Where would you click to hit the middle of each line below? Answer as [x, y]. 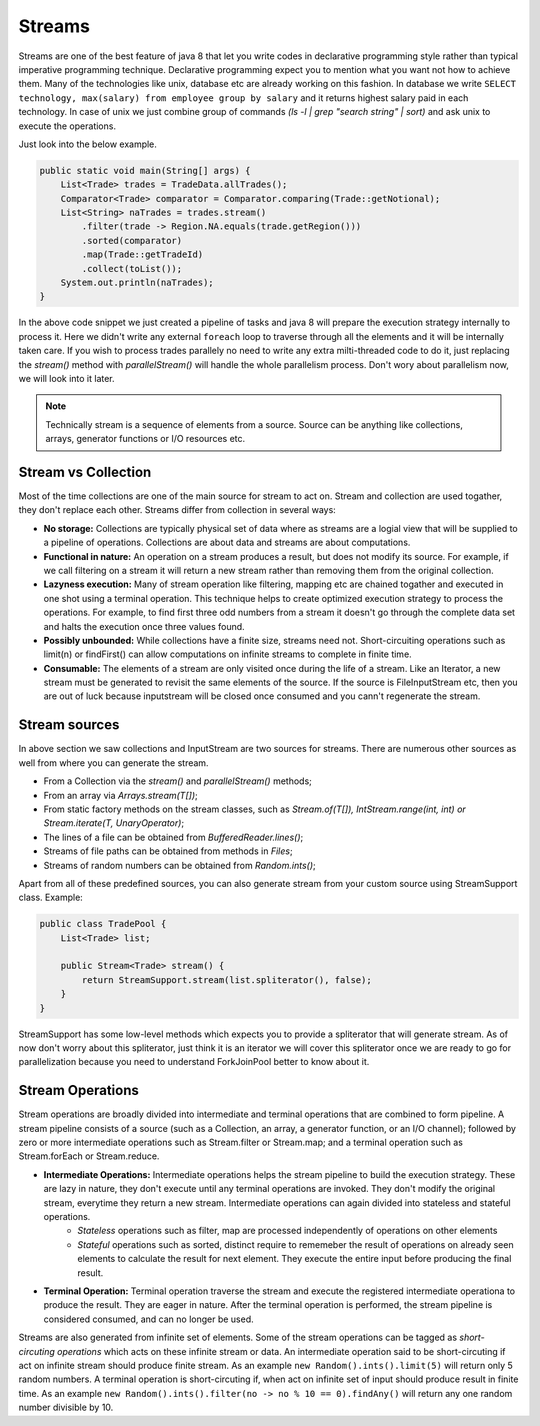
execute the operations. [67, 126]
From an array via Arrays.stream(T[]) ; [121, 795]
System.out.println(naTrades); [137, 282]
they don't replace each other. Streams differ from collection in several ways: [177, 510]
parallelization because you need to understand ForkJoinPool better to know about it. [194, 1062]
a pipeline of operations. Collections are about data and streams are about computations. [227, 542]
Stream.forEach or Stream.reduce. [89, 1156]
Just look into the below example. [87, 144]
